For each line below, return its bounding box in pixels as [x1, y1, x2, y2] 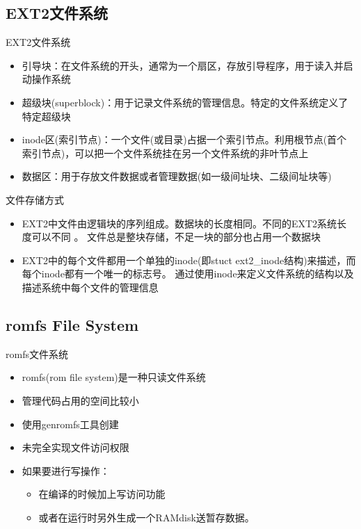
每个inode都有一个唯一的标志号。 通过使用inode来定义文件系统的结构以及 [22, 266, 354, 281]
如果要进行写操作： [22, 463, 110, 478]
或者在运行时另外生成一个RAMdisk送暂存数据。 [38, 510, 255, 524]
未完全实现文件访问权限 [22, 440, 129, 455]
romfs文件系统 [6, 346, 68, 361]
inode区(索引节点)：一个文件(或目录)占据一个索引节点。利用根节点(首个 [22, 132, 347, 147]
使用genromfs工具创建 [22, 416, 119, 431]
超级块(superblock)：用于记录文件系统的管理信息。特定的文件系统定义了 [22, 95, 348, 109]
